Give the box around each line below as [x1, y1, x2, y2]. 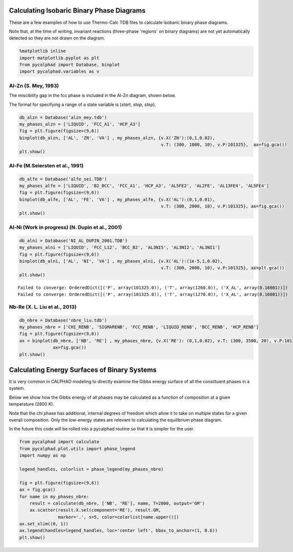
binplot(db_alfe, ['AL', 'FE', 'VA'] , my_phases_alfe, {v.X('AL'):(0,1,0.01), [19, 197, 215, 202]
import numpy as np [19, 453, 66, 458]
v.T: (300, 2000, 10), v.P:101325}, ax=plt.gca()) [161, 265, 285, 271]
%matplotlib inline [19, 48, 66, 54]
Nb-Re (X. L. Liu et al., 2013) [9, 303, 77, 310]
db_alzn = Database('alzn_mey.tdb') [19, 115, 107, 120]
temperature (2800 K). [9, 401, 55, 407]
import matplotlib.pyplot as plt [19, 55, 100, 61]
